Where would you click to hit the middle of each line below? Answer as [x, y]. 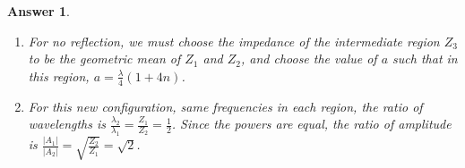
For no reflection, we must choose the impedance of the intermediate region [234, 41]
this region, [59, 76]
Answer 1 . [39, 11]
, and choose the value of [309, 59]
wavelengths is [67, 124]
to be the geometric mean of [104, 59]
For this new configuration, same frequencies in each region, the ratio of [225, 106]
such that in [425, 59]
